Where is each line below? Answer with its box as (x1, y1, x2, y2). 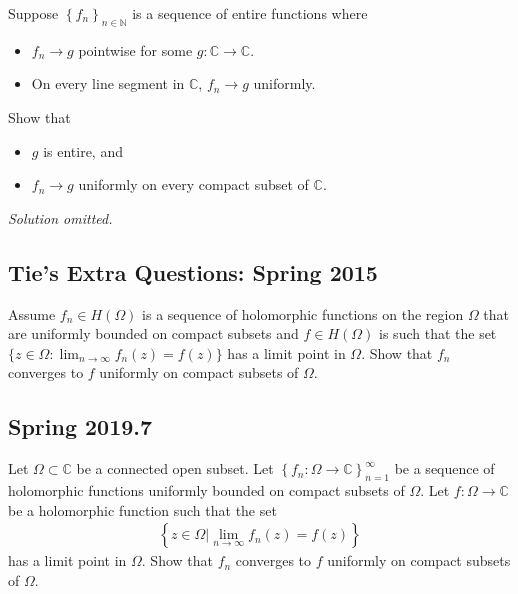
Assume (8, 303, 56, 324)
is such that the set (379, 323, 497, 344)
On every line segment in (31, 73, 185, 94)
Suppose (8, 3, 59, 23)
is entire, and (43, 140, 123, 161)
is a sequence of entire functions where (132, 3, 368, 23)
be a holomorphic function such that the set (8, 499, 277, 520)
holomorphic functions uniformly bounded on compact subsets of (8, 479, 405, 500)
